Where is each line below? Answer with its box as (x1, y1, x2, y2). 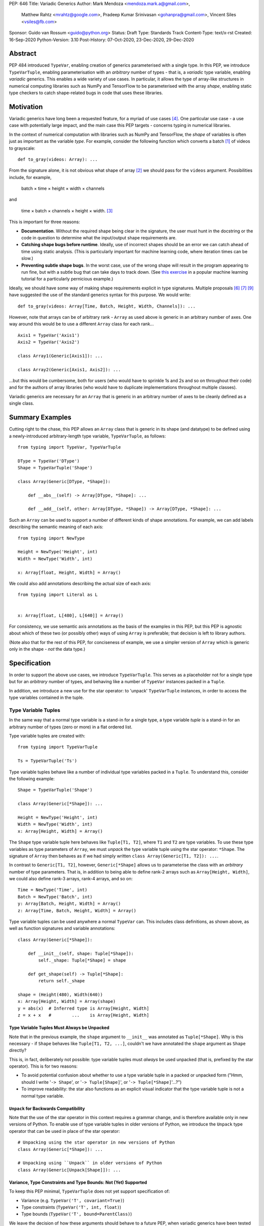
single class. (9, 400, 34, 407)
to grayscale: (9, 145, 36, 151)
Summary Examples (9, 413, 72, 422)
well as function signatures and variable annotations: (9, 925, 115, 931)
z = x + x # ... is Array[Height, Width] (18, 1013, 149, 1018)
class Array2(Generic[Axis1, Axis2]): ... (18, 367, 121, 372)
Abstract (9, 50, 37, 58)
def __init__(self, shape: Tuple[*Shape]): (27, 950, 134, 956)
